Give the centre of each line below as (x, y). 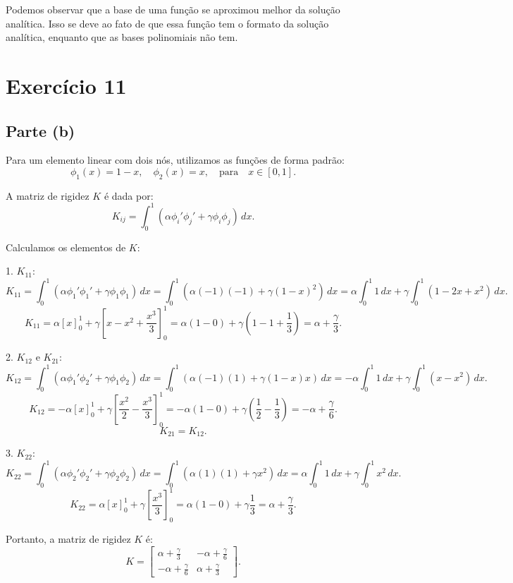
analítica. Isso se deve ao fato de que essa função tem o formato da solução (167, 23)
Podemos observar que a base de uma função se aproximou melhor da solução (173, 9)
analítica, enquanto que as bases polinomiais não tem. (122, 37)
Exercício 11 (66, 85)
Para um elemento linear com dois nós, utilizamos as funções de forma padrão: (175, 160)
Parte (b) (41, 130)
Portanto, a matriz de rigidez (68, 539)
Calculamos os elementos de (66, 247)
